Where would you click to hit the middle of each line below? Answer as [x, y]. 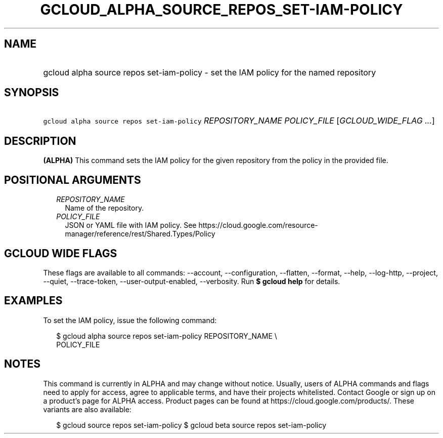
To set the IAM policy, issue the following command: [130, 320]
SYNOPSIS [32, 93]
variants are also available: [87, 409]
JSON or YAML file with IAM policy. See [131, 225]
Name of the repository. [104, 208]
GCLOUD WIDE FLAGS [61, 253]
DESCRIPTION [40, 141]
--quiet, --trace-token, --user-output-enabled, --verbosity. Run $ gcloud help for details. [192, 281]
